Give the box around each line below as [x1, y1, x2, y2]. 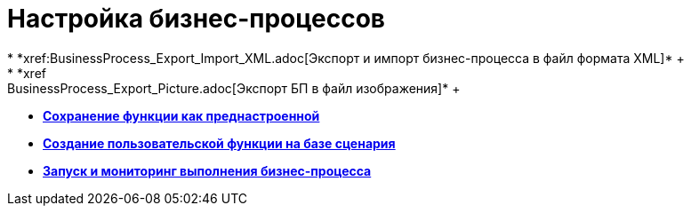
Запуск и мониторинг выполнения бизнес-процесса [43, 162, 372, 178]
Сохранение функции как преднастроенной [43, 107, 320, 123]
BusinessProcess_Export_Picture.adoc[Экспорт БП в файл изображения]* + [7, 80, 461, 96]
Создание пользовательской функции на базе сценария [43, 135, 396, 151]
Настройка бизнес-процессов [7, 4, 386, 34]
